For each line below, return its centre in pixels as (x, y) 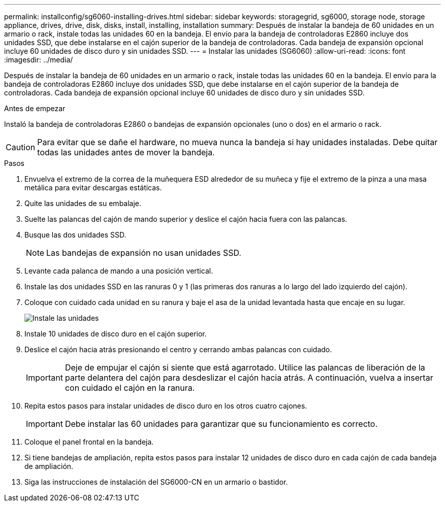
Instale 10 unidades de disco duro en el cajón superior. (116, 334)
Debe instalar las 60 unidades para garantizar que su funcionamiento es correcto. (221, 424)
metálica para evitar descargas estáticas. (93, 188)
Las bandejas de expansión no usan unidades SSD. (144, 253)
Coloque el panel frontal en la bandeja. (89, 442)
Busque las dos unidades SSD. (75, 235)
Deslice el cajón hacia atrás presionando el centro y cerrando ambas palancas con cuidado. (178, 349)
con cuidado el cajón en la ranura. (130, 388)
